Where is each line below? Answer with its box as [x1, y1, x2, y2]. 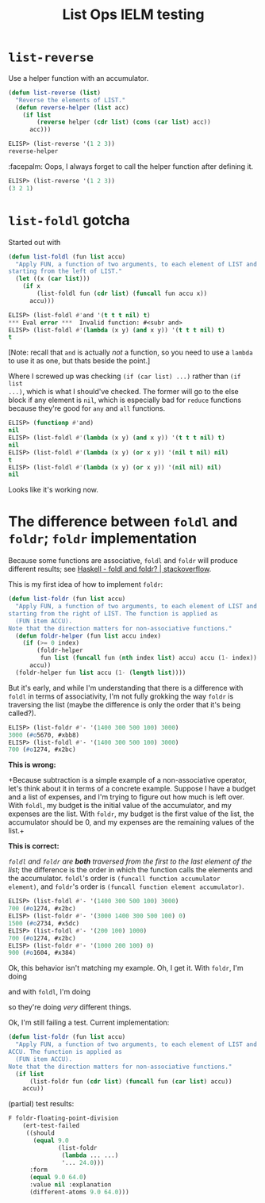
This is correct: [8, 841, 60, 851]
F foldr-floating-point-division [8, 1114, 119, 1123]
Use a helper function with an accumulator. [8, 73, 149, 82]
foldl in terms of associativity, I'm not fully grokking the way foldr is [8, 692, 234, 701]
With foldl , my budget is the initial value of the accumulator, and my [8, 801, 232, 810]
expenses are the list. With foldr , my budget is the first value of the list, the [8, 809, 255, 818]
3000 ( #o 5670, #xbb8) [8, 731, 80, 739]
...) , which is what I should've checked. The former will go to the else [8, 387, 240, 397]
